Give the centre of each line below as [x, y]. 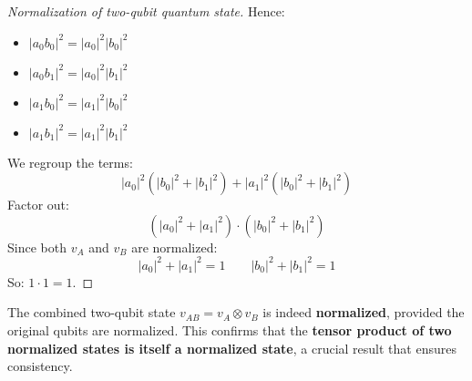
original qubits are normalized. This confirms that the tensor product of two [230, 330]
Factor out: [38, 205]
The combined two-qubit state [92, 312]
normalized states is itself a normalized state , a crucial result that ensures [232, 348]
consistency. [40, 366]
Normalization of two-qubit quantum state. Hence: [146, 11]
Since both [37, 247]
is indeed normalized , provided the [364, 312]
